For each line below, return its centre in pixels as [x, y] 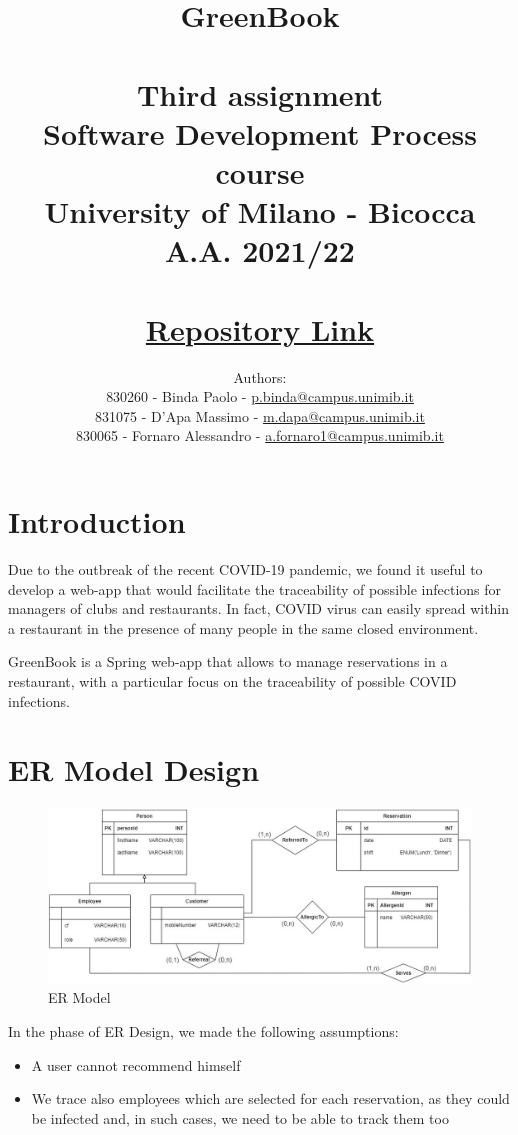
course [260, 171]
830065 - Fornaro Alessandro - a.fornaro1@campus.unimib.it [260, 435]
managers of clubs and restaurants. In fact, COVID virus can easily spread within [259, 608]
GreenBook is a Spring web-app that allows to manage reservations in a [228, 661]
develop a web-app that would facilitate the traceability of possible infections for [255, 588]
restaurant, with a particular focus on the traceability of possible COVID [232, 680]
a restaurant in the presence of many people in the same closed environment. [243, 627]
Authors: [260, 376]
